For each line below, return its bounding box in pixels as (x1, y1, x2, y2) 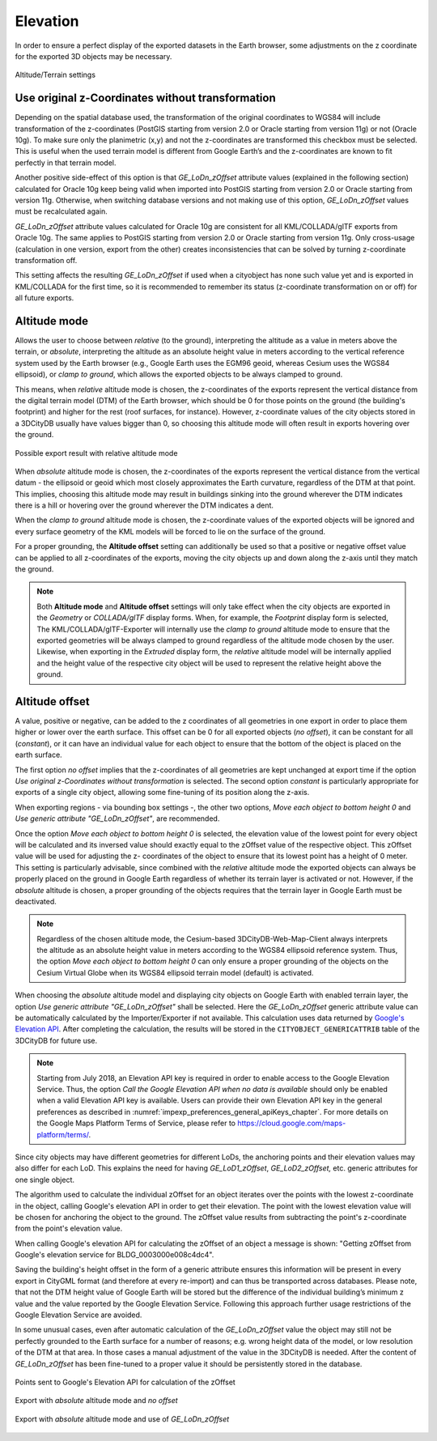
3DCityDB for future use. (15, 1035, 98, 1045)
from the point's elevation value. (15, 1223, 123, 1234)
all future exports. (15, 293, 74, 303)
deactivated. (15, 896, 57, 906)
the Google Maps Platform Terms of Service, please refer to (36, 1118, 236, 1129)
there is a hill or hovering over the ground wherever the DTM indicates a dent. (15, 500, 274, 510)
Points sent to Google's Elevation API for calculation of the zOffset (15, 1377, 236, 1387)
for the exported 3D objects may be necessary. (15, 51, 172, 61)
